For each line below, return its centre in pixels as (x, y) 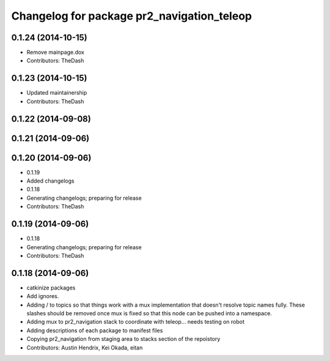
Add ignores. (43, 296)
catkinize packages (51, 288)
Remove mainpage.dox (56, 53)
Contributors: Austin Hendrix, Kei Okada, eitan (85, 348)
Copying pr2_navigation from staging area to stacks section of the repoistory (123, 339)
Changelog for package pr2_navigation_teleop (132, 16)
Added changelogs (50, 181)
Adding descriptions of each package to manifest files (95, 330)
